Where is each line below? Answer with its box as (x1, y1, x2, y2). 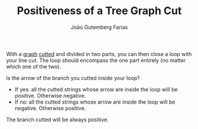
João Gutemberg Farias (70, 24, 128, 31)
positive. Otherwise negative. (14, 92, 86, 99)
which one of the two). (6, 63, 61, 70)
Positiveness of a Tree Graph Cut (17, 4, 182, 18)
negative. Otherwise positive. (14, 104, 86, 111)
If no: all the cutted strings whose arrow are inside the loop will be (14, 98, 176, 105)
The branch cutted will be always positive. (6, 116, 109, 123)
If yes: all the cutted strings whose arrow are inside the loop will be (14, 85, 178, 92)
